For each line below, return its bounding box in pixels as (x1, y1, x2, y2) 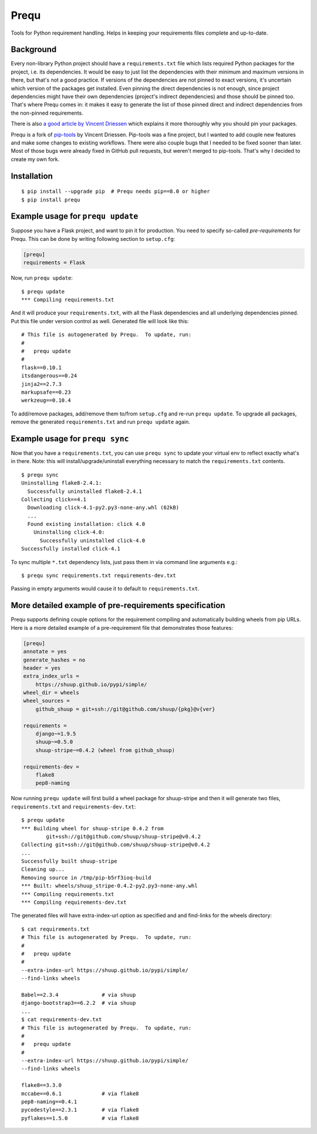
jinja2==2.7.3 (21, 381, 62, 387)
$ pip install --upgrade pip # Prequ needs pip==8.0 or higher (21, 188, 211, 195)
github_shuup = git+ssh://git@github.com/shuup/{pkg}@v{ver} (35, 706, 215, 712)
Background (11, 45, 57, 55)
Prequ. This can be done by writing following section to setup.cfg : (11, 235, 176, 242)
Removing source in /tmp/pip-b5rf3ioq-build (21, 874, 152, 881)
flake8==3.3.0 (21, 1082, 62, 1089)
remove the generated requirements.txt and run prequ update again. (11, 418, 190, 425)
